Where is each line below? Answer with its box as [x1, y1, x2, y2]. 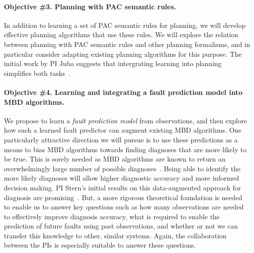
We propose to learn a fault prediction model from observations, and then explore [4, 115, 247, 125]
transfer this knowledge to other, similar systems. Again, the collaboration [4, 230, 227, 240]
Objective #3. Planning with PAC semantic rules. [4, 1, 176, 11]
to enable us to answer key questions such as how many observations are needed [4, 202, 244, 212]
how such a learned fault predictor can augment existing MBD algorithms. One [4, 125, 242, 135]
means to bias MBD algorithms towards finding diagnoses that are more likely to [4, 144, 247, 154]
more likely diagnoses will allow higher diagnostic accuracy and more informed [4, 173, 239, 183]
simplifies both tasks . [4, 68, 70, 78]
